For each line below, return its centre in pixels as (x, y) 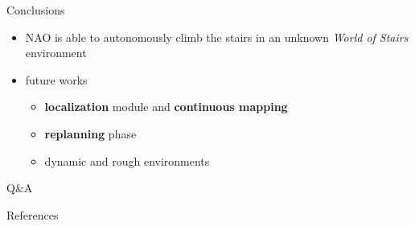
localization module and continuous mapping (166, 107)
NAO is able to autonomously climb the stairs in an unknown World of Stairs (217, 37)
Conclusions (36, 10)
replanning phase (90, 133)
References (33, 214)
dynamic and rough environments (127, 160)
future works (56, 79)
